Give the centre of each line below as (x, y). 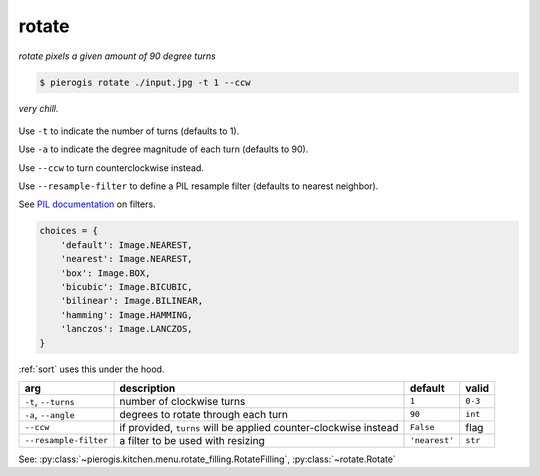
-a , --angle (49, 414)
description (147, 388)
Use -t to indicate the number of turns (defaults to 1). (129, 131)
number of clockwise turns (182, 401)
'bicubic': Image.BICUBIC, (127, 287)
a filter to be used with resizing (192, 440)
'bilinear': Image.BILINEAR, (132, 301)
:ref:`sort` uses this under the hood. (91, 369)
